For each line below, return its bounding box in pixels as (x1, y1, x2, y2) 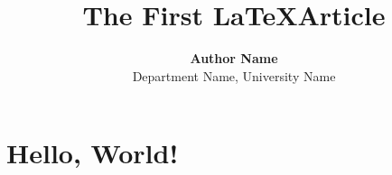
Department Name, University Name (132, 66, 336, 85)
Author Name (190, 49, 278, 68)
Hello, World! (6, 134, 179, 171)
